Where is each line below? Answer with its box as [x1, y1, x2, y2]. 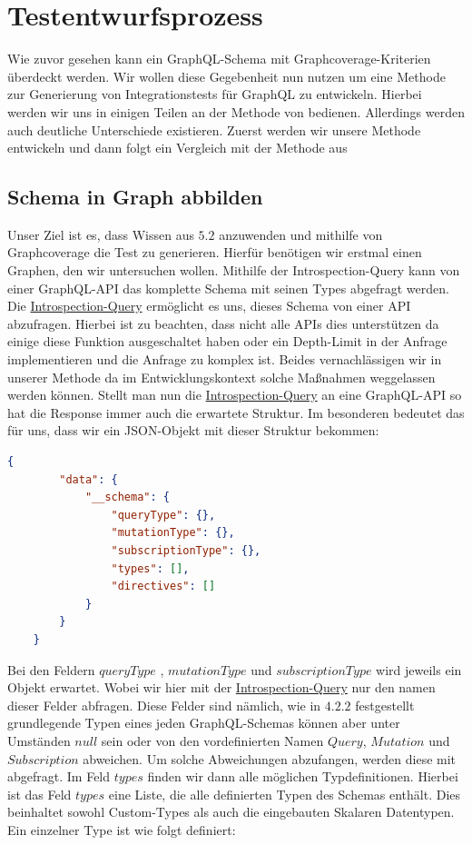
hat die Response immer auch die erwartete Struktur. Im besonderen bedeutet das [7, 403, 465, 422]
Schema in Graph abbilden [7, 183, 263, 211]
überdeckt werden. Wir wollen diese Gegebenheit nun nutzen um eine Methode [7, 66, 446, 85]
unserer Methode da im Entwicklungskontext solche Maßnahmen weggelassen [7, 367, 436, 386]
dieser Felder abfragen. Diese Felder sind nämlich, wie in [7, 695, 321, 714]
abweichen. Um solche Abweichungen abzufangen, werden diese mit [83, 749, 457, 768]
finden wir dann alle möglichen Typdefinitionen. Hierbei [147, 767, 458, 786]
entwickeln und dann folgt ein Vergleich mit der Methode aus [7, 138, 348, 157]
